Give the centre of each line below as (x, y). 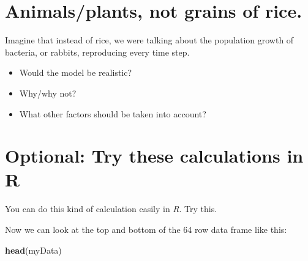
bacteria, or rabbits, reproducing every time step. (97, 52)
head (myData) (33, 250)
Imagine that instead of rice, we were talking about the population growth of (149, 40)
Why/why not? (48, 93)
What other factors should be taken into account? (113, 113)
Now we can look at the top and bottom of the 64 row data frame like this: (146, 229)
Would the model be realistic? (76, 72)
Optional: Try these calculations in (154, 156)
